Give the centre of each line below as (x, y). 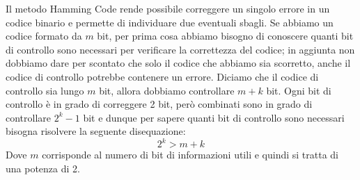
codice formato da (44, 36)
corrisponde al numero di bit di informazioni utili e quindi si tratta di (190, 155)
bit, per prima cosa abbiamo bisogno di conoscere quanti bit (225, 36)
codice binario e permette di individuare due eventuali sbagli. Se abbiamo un (170, 22)
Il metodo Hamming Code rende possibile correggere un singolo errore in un (168, 8)
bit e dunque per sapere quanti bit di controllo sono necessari (214, 117)
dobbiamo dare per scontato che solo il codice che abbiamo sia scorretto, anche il (178, 63)
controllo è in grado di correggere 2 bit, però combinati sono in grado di (159, 104)
